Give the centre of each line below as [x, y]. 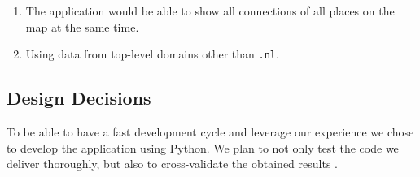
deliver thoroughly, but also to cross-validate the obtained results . [172, 164]
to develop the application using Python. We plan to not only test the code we [203, 147]
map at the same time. [82, 26]
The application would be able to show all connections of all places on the [210, 11]
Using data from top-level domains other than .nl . [152, 54]
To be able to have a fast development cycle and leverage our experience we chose [210, 132]
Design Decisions [79, 98]
